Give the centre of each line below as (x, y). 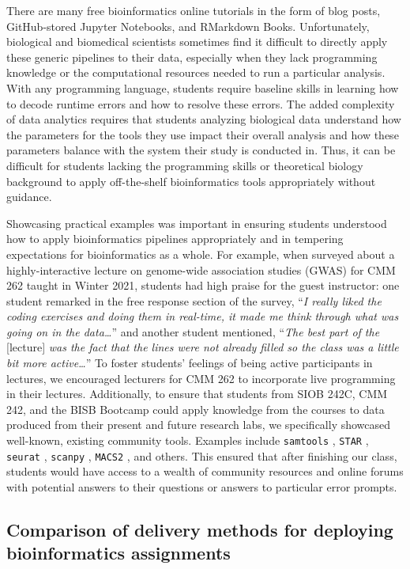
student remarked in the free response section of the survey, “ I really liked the (194, 300)
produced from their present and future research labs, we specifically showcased (199, 425)
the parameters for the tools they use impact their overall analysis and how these (203, 134)
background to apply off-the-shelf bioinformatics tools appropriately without (191, 181)
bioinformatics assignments (118, 553)
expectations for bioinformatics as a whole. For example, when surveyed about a (201, 254)
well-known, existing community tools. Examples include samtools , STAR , (188, 440)
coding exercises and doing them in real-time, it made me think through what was (203, 316)
